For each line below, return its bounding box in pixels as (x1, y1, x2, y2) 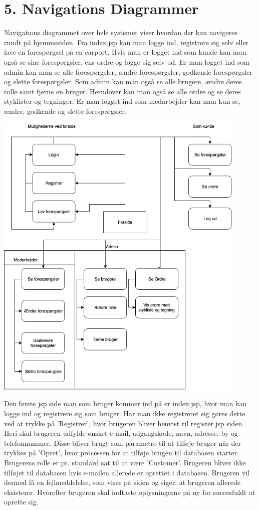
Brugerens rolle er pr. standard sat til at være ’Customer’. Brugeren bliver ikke (4, 457, 246, 467)
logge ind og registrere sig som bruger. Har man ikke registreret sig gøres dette (4, 408, 245, 419)
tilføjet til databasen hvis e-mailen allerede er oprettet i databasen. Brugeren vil (4, 467, 250, 477)
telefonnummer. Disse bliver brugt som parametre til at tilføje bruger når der (4, 437, 241, 448)
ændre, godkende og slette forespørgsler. (4, 105, 127, 116)
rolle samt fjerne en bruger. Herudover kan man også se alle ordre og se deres (4, 86, 241, 96)
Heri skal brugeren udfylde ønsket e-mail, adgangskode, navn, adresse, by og (4, 428, 238, 438)
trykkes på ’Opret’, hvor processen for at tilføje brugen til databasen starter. (4, 447, 239, 458)
